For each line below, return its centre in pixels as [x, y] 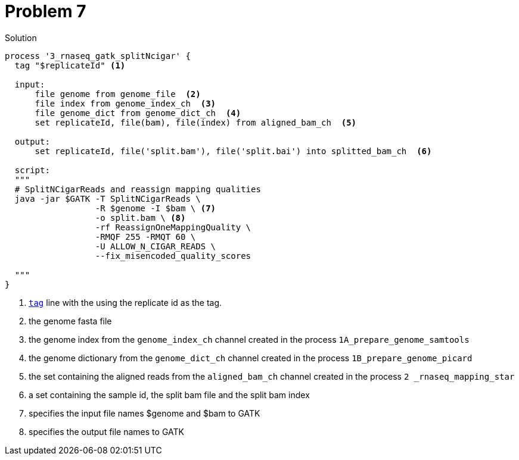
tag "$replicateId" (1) [70, 65]
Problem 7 [46, 11]
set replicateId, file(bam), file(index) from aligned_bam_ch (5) [196, 122]
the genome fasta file [70, 321]
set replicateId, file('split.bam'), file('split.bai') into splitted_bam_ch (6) [233, 151]
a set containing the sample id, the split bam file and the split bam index [169, 395]
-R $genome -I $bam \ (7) [156, 208]
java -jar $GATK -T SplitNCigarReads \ [108, 198]
